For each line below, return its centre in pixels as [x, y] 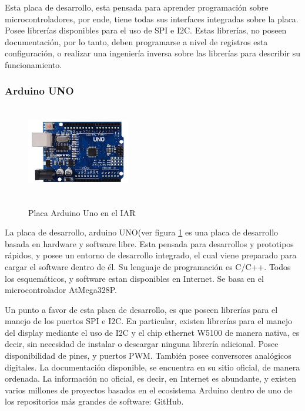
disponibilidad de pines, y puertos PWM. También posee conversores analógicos [148, 356]
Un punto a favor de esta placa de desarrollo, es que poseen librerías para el [141, 309]
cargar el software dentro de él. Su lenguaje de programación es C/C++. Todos [148, 266]
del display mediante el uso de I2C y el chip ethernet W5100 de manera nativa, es [152, 332]
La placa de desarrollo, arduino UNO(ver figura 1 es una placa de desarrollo [142, 232]
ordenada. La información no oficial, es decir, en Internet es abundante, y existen [151, 378]
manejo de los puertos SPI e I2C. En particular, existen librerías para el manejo [148, 321]
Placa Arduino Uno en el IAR [82, 212]
